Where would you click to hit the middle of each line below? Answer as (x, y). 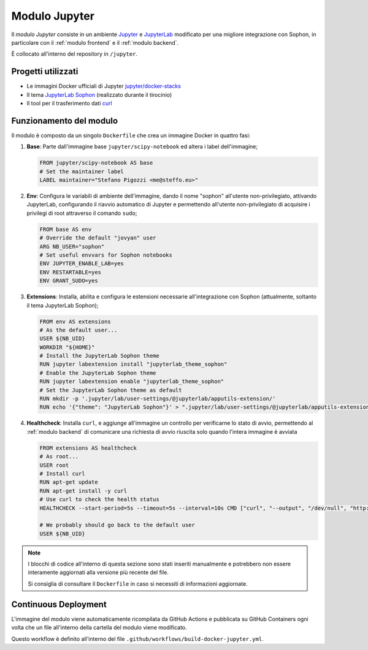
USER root (54, 465)
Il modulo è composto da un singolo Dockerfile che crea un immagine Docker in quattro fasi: (131, 135)
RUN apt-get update (69, 482)
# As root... (59, 457)
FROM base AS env (66, 229)
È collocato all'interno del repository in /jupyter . (75, 54)
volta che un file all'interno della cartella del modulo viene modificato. (99, 627)
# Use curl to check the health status (99, 500)
